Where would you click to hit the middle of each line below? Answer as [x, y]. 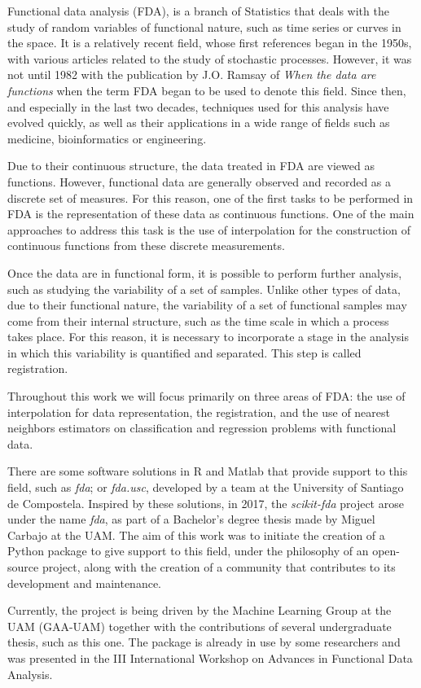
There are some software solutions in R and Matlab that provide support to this [208, 471]
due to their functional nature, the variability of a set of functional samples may [207, 305]
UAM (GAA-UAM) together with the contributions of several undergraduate [200, 626]
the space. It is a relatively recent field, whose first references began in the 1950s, [210, 43]
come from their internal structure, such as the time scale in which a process [198, 320]
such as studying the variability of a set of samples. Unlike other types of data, [204, 289]
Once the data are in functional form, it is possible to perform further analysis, [205, 272]
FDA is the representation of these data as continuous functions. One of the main [211, 214]
